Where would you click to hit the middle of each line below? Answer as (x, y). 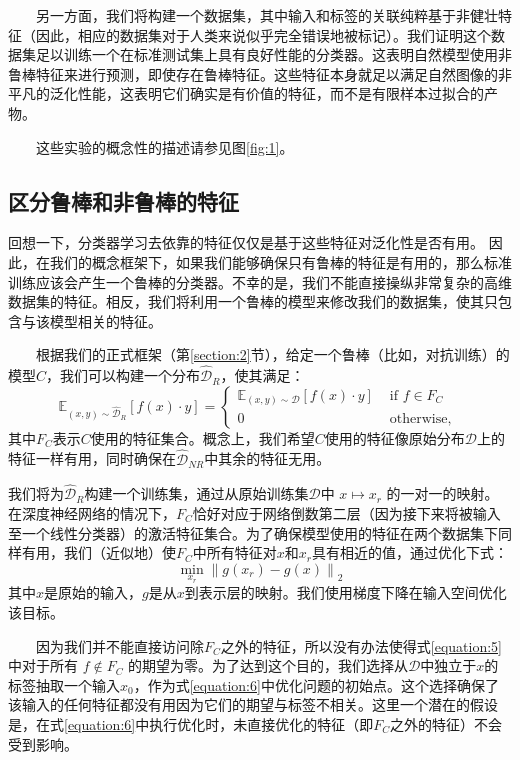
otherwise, (420, 418)
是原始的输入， (93, 592)
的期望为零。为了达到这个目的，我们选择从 (268, 665)
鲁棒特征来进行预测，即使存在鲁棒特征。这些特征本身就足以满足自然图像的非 (260, 73)
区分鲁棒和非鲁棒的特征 (123, 200)
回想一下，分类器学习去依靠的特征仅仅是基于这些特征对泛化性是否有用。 (246, 242)
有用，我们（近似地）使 (98, 552)
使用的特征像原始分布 (394, 437)
